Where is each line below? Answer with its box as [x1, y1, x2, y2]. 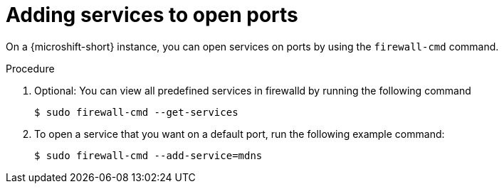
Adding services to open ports [6, 3, 298, 27]
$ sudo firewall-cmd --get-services [34, 106, 238, 118]
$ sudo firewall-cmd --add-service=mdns [34, 149, 263, 161]
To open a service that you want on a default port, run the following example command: [34, 127, 445, 140]
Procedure [6, 62, 55, 75]
